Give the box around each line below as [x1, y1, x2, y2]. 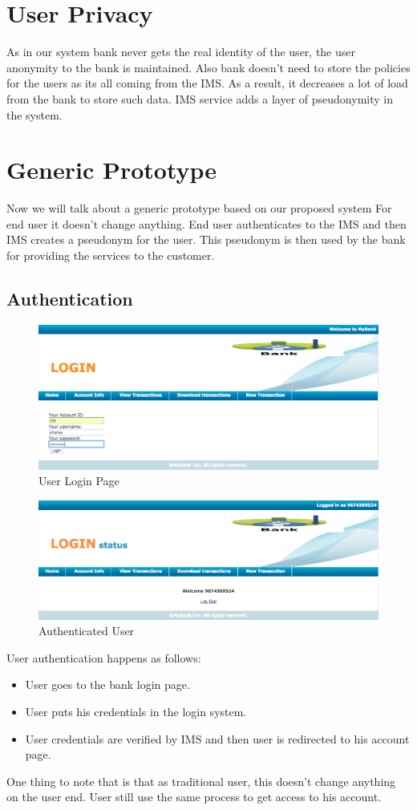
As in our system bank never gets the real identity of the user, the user [6, 43, 356, 60]
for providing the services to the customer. [6, 247, 215, 263]
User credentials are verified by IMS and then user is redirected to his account [25, 730, 410, 747]
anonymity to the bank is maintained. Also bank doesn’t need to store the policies [6, 59, 411, 75]
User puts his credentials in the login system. [25, 703, 247, 720]
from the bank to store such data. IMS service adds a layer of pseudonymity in [6, 90, 393, 107]
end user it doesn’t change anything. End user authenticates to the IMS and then [6, 215, 407, 232]
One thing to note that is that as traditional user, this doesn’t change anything [6, 772, 396, 789]
